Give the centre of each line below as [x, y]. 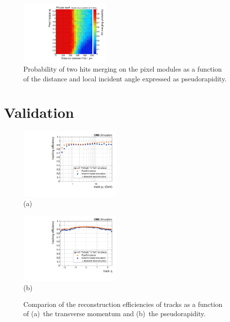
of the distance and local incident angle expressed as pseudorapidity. [125, 79]
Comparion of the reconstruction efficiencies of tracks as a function [123, 304]
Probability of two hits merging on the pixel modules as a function [123, 69]
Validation [39, 112]
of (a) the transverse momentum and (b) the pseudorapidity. [115, 313]
